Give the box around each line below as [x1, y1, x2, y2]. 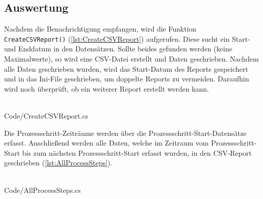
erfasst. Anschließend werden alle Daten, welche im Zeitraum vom [4, 137, 209, 148]
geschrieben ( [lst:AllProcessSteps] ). [4, 157, 113, 168]
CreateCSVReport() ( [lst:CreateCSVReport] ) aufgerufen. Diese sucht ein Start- [4, 33, 250, 44]
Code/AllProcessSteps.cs [4, 184, 81, 195]
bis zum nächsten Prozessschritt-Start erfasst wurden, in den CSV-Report [22, 147, 252, 158]
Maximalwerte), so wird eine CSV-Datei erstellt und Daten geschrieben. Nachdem [4, 53, 259, 64]
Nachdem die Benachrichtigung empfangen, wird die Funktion [4, 23, 196, 34]
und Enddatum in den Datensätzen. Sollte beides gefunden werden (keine [4, 43, 233, 54]
